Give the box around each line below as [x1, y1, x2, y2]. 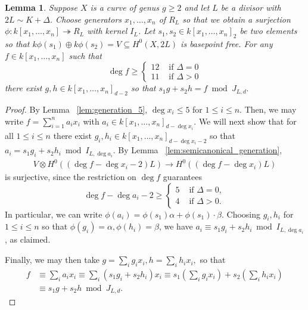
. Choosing [221, 207, 260, 220]
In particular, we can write [5, 207, 102, 220]
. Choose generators [49, 13, 122, 25]
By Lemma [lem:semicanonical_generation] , [118, 144, 282, 156]
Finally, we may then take [5, 253, 99, 266]
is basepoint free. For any [181, 37, 273, 49]
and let [184, 1, 210, 13]
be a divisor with [220, 1, 281, 13]
